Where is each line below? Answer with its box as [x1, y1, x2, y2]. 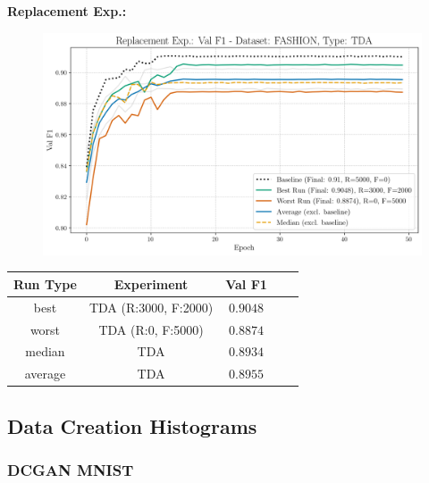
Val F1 [225, 274, 267, 293]
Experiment [114, 274, 189, 293]
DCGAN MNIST [7, 459, 134, 481]
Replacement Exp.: [7, 2, 127, 20]
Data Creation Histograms [7, 412, 257, 439]
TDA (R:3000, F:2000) [88, 297, 214, 316]
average [24, 364, 66, 383]
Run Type [13, 274, 77, 293]
